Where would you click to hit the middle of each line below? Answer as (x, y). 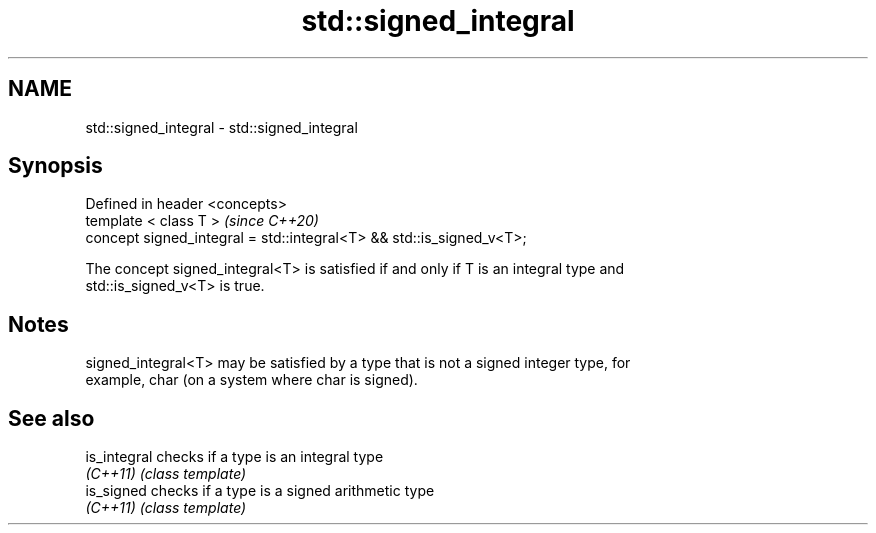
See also (51, 418)
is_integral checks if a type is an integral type (234, 457)
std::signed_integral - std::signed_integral (221, 127)
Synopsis (55, 166)
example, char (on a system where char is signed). (251, 380)
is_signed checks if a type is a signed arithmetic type (260, 491)
